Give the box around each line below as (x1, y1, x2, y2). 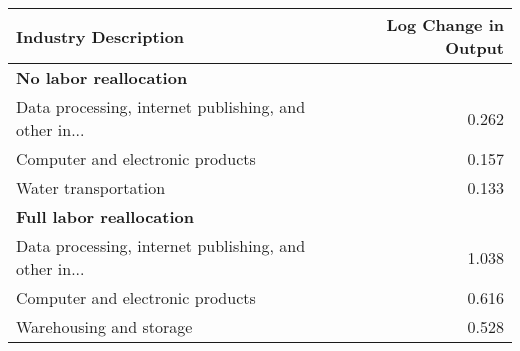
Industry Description (16, 24, 185, 48)
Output (445, 36, 504, 59)
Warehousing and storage (16, 315, 193, 338)
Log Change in (386, 13, 504, 36)
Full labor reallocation (16, 205, 194, 228)
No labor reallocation (16, 66, 188, 89)
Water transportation (16, 176, 166, 199)
